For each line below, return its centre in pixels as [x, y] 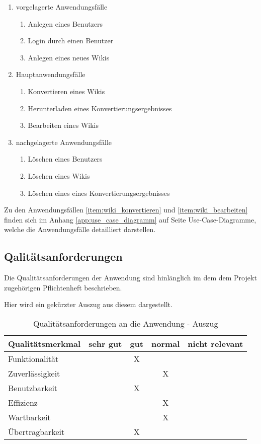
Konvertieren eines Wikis [66, 91]
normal [165, 343]
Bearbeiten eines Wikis [63, 125]
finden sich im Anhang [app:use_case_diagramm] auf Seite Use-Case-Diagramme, [130, 219]
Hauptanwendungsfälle [51, 74]
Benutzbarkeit [33, 388]
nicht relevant [215, 343]
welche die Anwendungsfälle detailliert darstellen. [80, 229]
